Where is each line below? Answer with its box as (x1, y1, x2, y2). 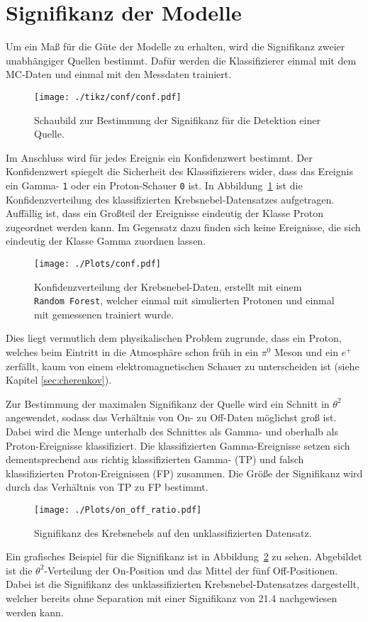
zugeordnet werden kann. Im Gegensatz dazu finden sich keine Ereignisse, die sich (6, 219, 361, 234)
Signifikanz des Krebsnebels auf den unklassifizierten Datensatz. (34, 525, 312, 540)
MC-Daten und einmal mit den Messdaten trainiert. (6, 67, 232, 82)
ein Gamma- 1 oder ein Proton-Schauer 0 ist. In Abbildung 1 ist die (6, 177, 303, 192)
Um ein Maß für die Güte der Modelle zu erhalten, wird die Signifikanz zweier (6, 39, 345, 54)
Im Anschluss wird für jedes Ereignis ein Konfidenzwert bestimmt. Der (6, 150, 313, 165)
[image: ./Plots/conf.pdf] (34, 258, 161, 269)
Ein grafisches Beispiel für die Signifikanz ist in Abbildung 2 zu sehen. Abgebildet (6, 549, 362, 564)
